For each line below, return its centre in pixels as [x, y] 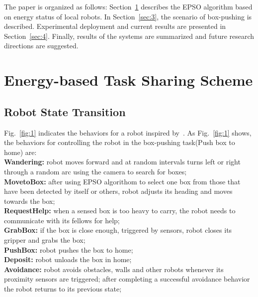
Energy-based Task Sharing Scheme [129, 80]
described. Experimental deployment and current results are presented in [115, 26]
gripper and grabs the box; [45, 240]
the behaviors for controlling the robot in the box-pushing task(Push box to [120, 142]
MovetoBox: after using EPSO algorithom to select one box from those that [122, 181]
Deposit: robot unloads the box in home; [68, 259]
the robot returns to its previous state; [63, 289]
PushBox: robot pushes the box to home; [69, 249]
